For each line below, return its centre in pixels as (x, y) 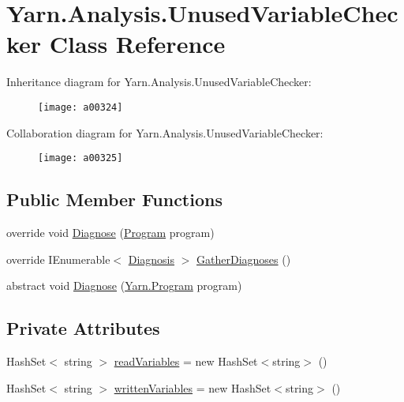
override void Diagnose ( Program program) (110, 233)
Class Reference (137, 44)
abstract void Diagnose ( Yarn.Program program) (124, 286)
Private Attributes (83, 328)
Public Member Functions (114, 199)
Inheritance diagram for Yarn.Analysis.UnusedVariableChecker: (159, 82)
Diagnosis (151, 259)
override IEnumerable (58, 259)
